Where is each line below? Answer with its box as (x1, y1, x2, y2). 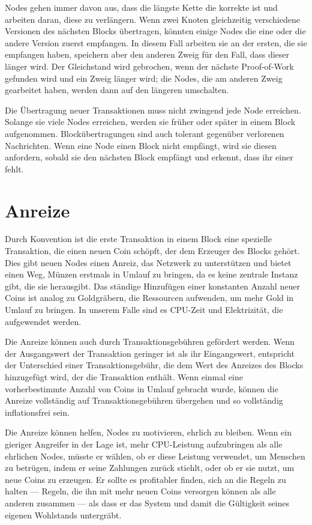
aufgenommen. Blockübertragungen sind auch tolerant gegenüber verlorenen (5, 127, 284, 139)
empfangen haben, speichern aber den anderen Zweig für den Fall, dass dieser (5, 48, 289, 61)
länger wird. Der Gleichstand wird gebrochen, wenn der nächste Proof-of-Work (5, 59, 294, 72)
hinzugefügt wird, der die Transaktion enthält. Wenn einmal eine (5, 370, 243, 383)
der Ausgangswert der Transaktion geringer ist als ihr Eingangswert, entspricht (5, 347, 295, 359)
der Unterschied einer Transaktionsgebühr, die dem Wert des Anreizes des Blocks (5, 359, 304, 371)
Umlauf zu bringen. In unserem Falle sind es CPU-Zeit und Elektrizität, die (5, 303, 283, 315)
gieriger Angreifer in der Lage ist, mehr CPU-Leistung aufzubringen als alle (5, 437, 283, 450)
